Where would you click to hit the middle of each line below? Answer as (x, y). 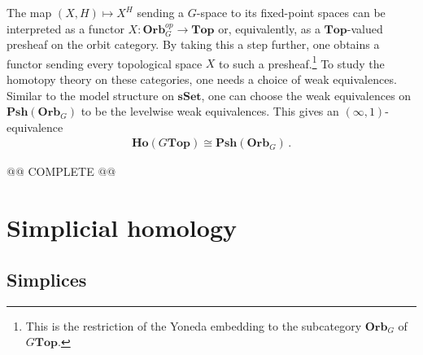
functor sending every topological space (105, 63)
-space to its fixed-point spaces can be (291, 12)
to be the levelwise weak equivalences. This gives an (210, 111)
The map (29, 12)
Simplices (47, 279)
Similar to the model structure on (90, 95)
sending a (161, 12)
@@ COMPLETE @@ (61, 171)
